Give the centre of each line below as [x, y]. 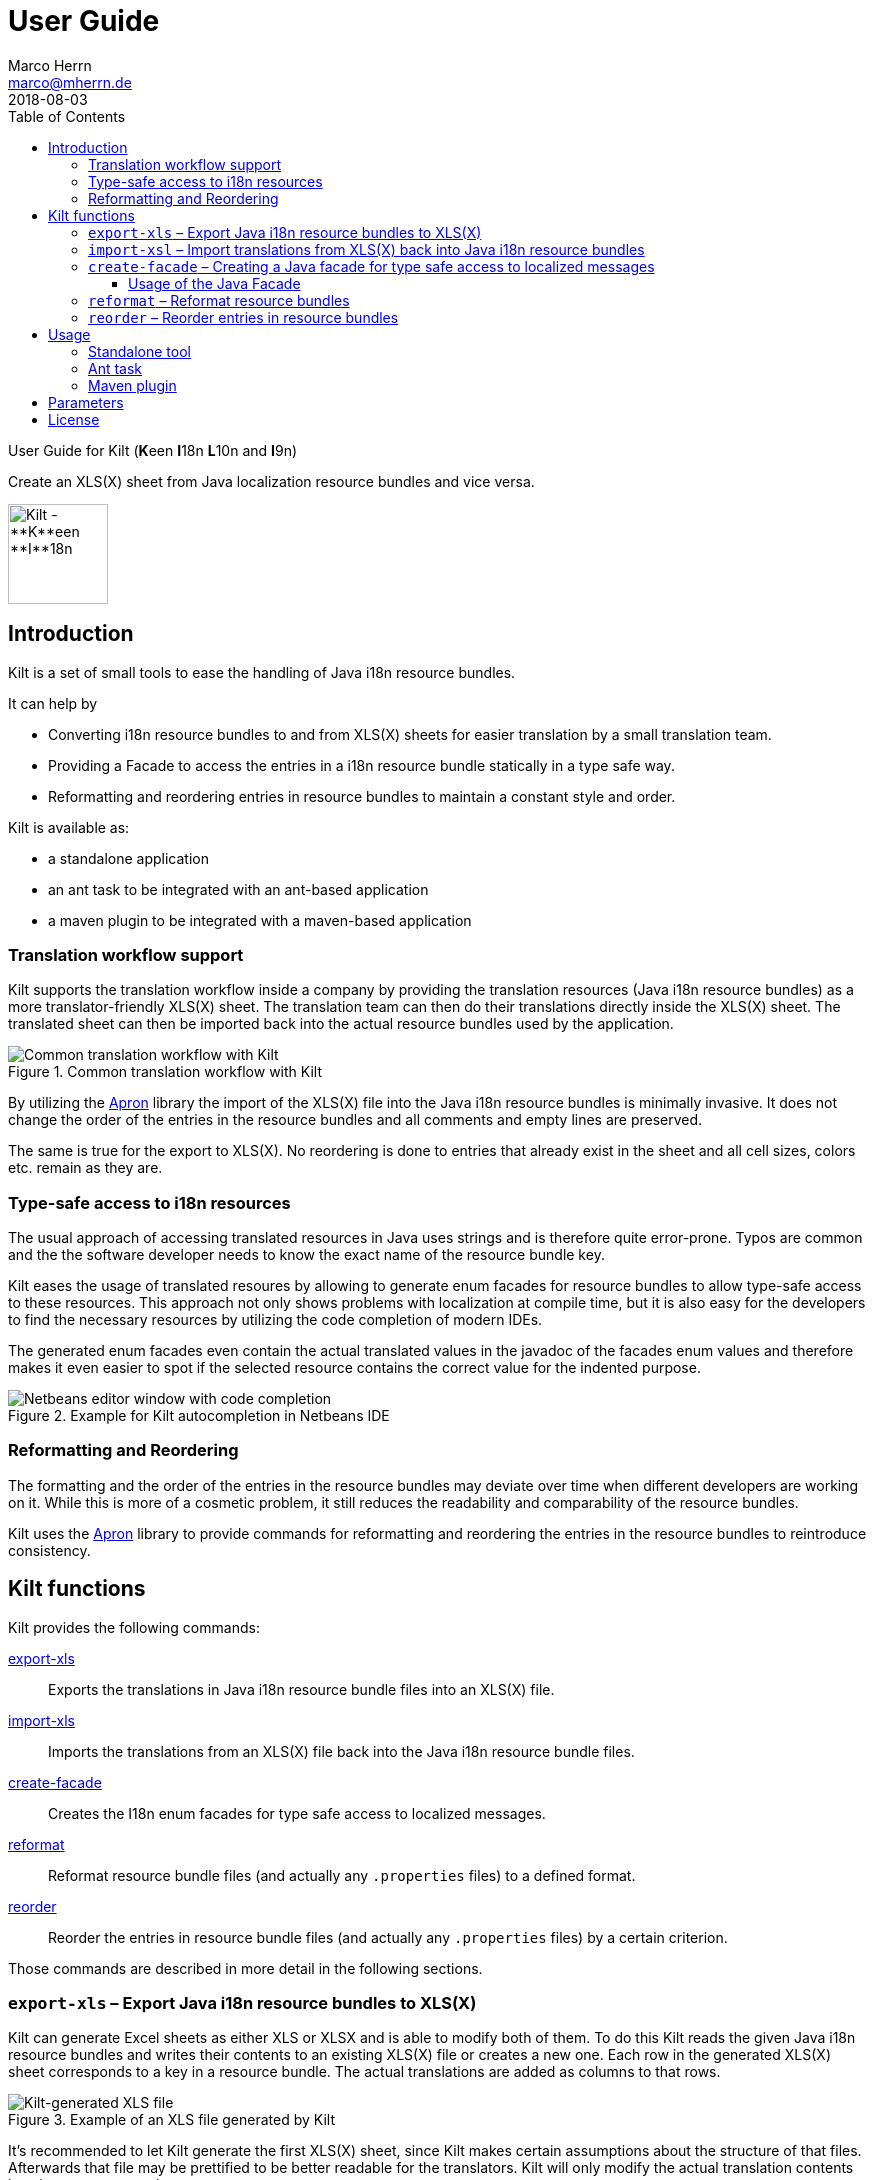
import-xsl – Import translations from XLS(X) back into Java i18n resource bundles [366, 249]
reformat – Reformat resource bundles [219, 300]
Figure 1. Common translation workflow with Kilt [165, 1072]
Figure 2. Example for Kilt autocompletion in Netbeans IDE [199, 1416]
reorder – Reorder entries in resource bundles [243, 317]
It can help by [53, 703]
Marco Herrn [50, 65]
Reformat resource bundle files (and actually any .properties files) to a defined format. [342, 1875]
